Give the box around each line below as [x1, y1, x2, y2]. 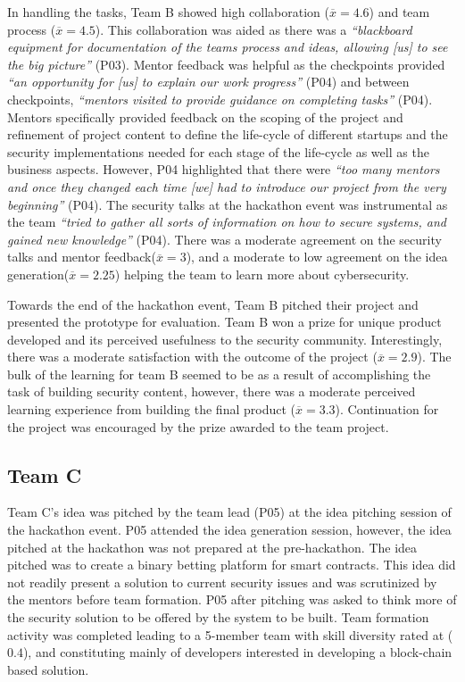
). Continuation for [335, 400, 439, 419]
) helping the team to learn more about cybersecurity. [114, 264, 410, 283]
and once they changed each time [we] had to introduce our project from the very [7, 177, 446, 195]
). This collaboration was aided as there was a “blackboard [95, 20, 412, 38]
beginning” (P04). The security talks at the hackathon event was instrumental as [7, 195, 448, 213]
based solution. [7, 660, 89, 678]
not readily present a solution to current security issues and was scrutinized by [7, 572, 437, 591]
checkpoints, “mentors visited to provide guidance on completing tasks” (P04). [7, 89, 433, 108]
